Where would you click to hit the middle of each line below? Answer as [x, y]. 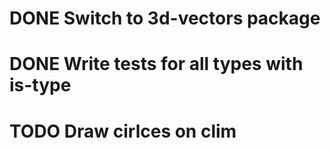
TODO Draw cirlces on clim [123, 131]
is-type [40, 85]
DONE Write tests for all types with [156, 64]
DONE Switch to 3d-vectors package [165, 18]
